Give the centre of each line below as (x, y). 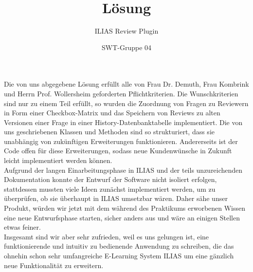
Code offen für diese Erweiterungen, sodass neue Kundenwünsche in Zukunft (118, 151)
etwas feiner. (22, 227)
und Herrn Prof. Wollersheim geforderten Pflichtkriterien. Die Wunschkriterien (121, 93)
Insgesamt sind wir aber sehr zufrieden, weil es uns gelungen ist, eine (107, 236)
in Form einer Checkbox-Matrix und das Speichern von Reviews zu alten (112, 113)
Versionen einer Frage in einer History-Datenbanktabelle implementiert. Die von (123, 122)
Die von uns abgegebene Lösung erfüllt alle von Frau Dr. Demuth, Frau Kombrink (126, 84)
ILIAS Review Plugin (126, 31)
